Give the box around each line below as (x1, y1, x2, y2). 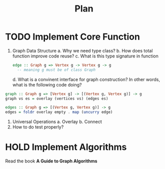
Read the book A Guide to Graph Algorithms (5, 158, 97, 164)
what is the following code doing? (12, 81, 82, 87)
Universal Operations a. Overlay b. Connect (12, 118, 102, 125)
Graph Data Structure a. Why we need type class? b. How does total (12, 47, 153, 53)
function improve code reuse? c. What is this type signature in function (12, 53, 158, 59)
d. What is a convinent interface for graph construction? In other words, (12, 76, 160, 82)
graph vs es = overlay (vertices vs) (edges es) (5, 96, 108, 101)
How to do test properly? (12, 124, 64, 130)
